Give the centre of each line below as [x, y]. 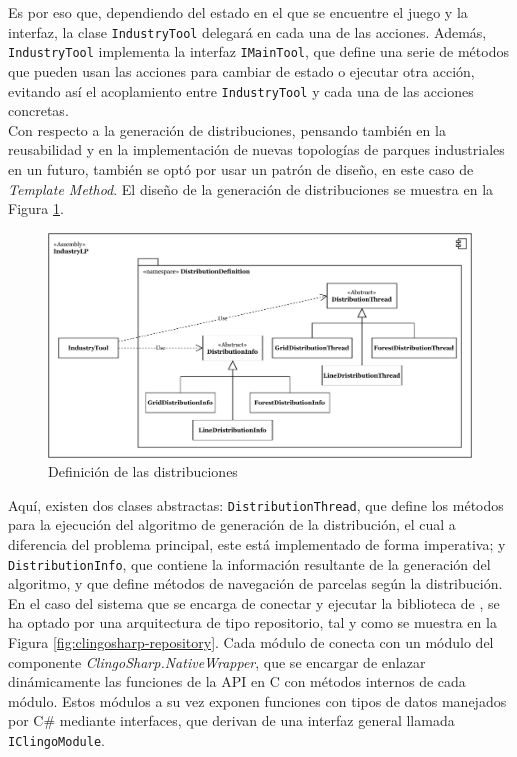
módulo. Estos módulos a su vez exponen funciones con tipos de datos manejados [257, 700]
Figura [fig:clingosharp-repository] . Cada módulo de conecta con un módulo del [251, 642]
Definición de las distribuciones [143, 471]
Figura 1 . [36, 208]
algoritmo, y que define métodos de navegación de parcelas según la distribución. [255, 583]
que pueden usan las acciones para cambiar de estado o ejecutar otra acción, [241, 70]
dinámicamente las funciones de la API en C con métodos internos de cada [237, 681]
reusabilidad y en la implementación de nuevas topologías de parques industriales [256, 149]
